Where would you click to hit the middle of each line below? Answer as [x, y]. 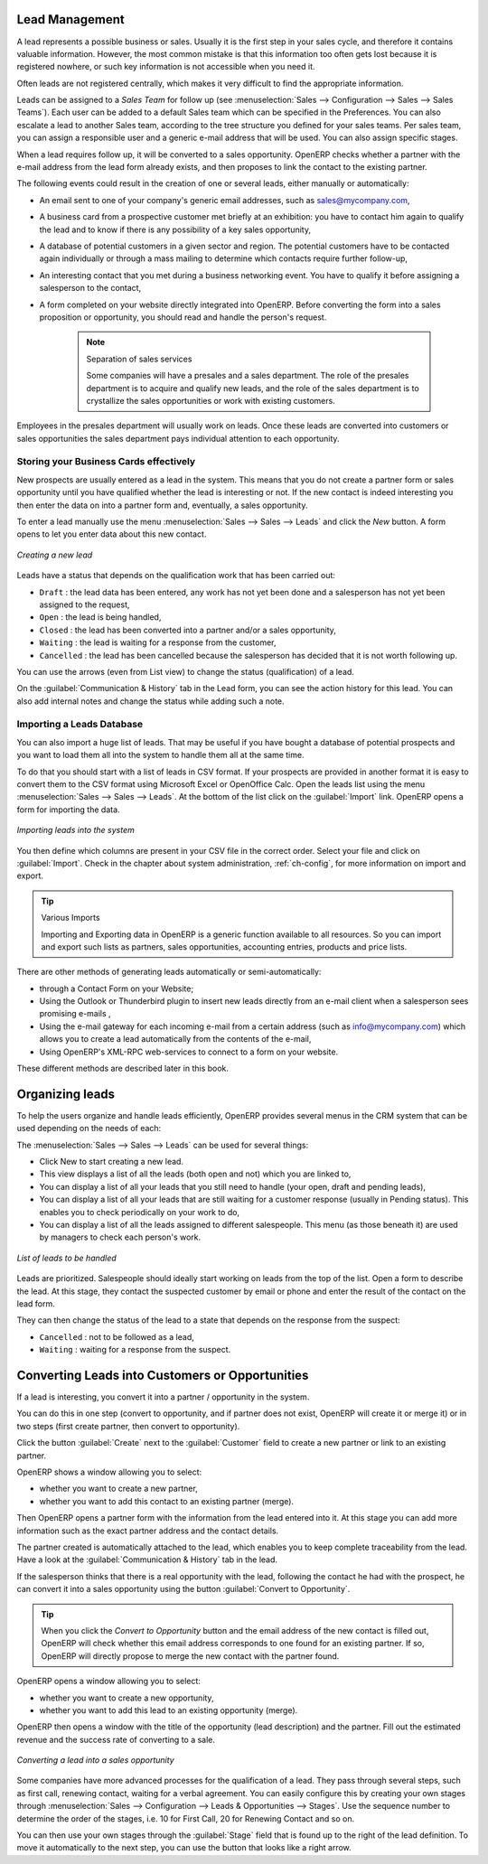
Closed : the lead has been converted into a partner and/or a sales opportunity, [188, 630]
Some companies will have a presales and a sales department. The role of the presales [248, 376]
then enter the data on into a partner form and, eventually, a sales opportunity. [162, 505]
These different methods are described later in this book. [123, 1068]
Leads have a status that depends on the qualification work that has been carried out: [176, 576]
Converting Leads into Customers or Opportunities [163, 1375]
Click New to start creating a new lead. [112, 1162]
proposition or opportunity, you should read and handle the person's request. [183, 317]
